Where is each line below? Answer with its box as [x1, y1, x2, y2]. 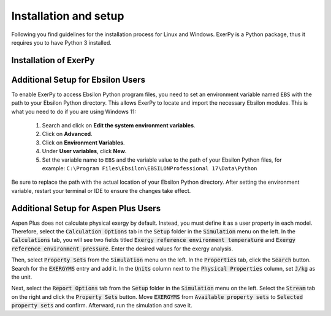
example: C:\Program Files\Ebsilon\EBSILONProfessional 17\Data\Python [42, 164, 257, 171]
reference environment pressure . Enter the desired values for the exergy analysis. [11, 245, 233, 252]
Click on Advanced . [42, 130, 93, 138]
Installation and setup [11, 9, 124, 23]
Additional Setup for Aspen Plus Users [11, 203, 161, 214]
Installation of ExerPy [11, 55, 95, 66]
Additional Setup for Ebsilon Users [11, 74, 146, 85]
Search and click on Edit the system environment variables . [42, 122, 196, 129]
